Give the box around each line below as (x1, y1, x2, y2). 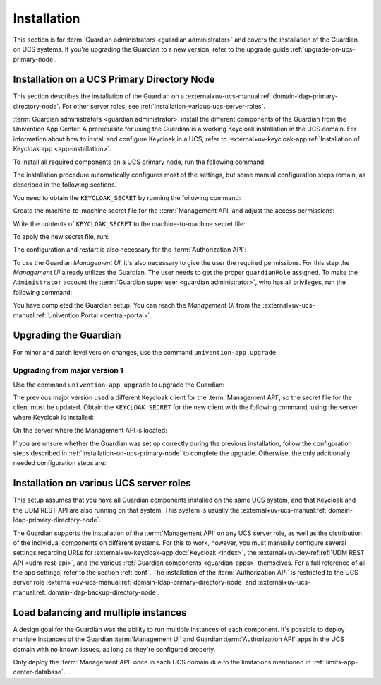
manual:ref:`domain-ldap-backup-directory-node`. (13, 587, 160, 597)
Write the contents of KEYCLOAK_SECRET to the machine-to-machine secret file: (13, 219, 246, 228)
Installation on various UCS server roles (13, 477, 192, 489)
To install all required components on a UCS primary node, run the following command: (13, 158, 266, 166)
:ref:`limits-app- (312, 657, 358, 666)
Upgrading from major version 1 (13, 365, 123, 375)
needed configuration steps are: (13, 459, 107, 467)
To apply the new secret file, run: (13, 232, 109, 240)
